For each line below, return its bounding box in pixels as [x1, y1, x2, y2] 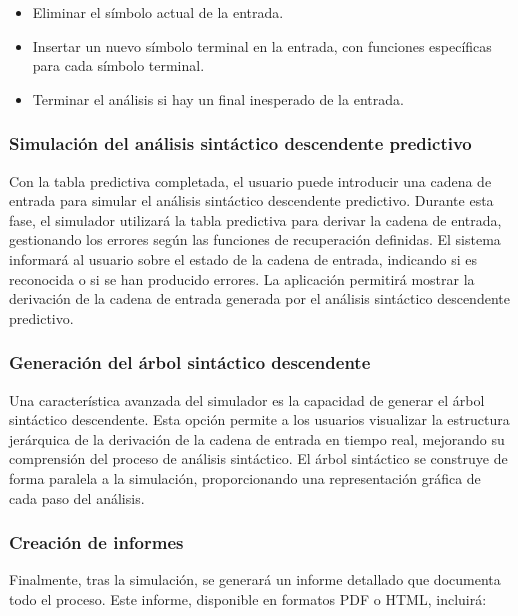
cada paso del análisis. [9, 487, 145, 508]
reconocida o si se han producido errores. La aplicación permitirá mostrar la [9, 268, 475, 289]
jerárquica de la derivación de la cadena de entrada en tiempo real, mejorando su [9, 428, 505, 449]
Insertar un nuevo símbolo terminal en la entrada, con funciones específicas [32, 35, 492, 56]
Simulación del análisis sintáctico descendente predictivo [9, 131, 472, 156]
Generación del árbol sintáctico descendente [9, 350, 371, 375]
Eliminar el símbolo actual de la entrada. [32, 2, 284, 22]
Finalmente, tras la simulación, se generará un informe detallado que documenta [9, 569, 501, 590]
